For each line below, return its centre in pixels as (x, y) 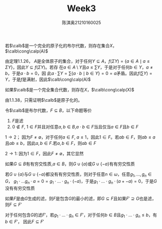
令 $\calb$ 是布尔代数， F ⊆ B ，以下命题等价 (49, 110)
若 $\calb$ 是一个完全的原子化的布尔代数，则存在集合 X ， (61, 45)
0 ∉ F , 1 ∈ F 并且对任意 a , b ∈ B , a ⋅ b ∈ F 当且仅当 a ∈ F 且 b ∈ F (75, 126)
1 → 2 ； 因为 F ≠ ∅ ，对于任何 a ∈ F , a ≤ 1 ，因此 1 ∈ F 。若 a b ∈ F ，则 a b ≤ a (80, 137)
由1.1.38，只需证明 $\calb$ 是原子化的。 (44, 100)
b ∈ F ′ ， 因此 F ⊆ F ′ (25, 222)
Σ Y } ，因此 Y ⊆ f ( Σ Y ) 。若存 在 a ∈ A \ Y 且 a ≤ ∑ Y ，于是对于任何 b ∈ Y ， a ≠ (79, 67)
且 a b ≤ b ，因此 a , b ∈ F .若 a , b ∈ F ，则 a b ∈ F (51, 143)
